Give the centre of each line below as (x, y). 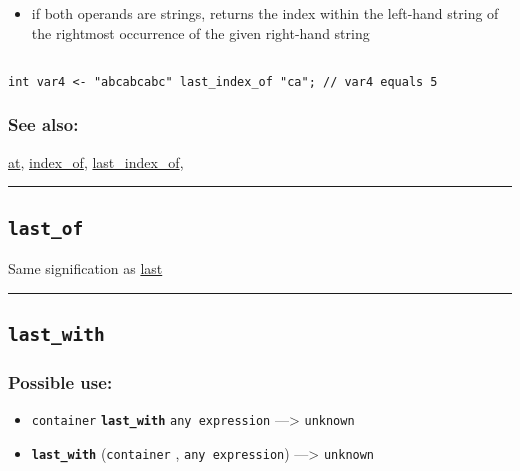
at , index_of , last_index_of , (96, 161)
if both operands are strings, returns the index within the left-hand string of (265, 13)
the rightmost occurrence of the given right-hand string (200, 32)
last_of (46, 228)
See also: (43, 124)
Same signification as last (85, 268)
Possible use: (60, 381)
